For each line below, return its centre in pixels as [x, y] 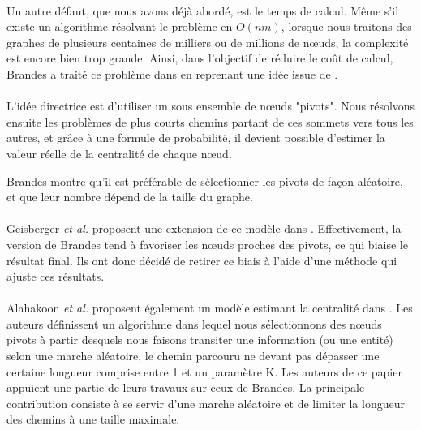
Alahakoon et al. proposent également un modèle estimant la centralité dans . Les [210, 308]
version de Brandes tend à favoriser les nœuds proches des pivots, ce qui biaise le [207, 244]
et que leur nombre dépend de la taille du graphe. [130, 197]
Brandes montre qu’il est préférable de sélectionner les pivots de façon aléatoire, [205, 181]
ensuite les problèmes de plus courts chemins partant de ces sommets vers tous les [210, 121]
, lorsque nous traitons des [346, 26]
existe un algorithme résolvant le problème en [120, 26]
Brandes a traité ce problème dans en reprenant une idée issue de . [172, 73]
